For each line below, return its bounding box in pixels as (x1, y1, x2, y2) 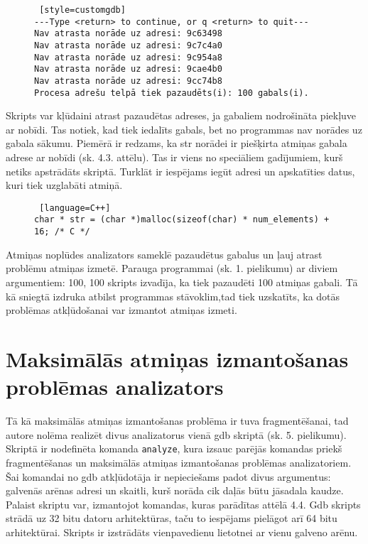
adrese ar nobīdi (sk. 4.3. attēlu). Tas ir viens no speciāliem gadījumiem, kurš (6, 150, 343, 165)
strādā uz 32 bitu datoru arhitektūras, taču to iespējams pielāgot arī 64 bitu (6, 511, 337, 526)
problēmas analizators (6, 372, 224, 401)
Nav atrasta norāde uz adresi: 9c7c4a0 (34, 40, 222, 50)
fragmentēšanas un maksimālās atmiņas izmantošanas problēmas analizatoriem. (6, 455, 352, 469)
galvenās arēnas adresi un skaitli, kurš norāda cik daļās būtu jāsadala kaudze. (6, 483, 344, 498)
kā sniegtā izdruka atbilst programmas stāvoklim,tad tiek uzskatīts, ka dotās (6, 288, 340, 303)
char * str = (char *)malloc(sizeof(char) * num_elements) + (34, 214, 330, 225)
